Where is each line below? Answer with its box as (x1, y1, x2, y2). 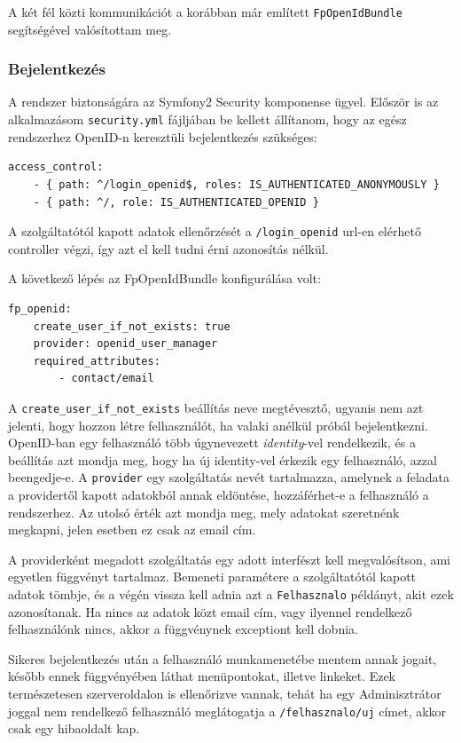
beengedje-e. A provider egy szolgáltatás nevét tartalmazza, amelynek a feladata (8, 468, 450, 486)
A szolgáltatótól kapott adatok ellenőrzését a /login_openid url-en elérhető (8, 222, 421, 241)
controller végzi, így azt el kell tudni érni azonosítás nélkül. (8, 239, 329, 257)
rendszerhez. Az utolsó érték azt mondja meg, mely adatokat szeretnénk (8, 502, 400, 521)
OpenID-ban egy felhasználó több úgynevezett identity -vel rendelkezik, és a (8, 433, 416, 452)
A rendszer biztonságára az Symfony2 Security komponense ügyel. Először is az (8, 92, 439, 111)
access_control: (8, 161, 104, 174)
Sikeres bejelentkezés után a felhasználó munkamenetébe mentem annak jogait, (8, 649, 437, 668)
